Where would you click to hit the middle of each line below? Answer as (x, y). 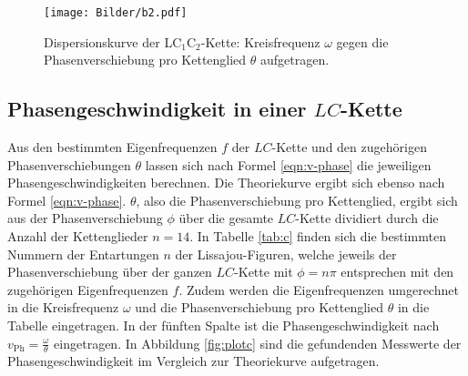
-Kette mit (264, 272)
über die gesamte (226, 218)
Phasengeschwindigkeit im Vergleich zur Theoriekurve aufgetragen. (193, 361)
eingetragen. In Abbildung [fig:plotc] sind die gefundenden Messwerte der (258, 343)
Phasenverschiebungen (69, 164)
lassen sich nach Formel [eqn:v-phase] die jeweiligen (288, 164)
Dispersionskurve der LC (113, 41)
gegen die (362, 41)
